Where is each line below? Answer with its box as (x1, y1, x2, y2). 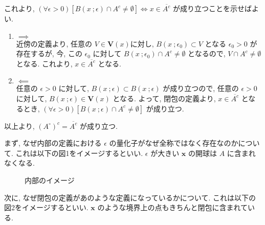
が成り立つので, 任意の (163, 83, 239, 94)
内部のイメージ (25, 174, 75, 185)
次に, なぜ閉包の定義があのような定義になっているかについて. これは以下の (4, 192, 256, 202)
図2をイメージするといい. (4, 202, 89, 213)
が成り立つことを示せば (173, 3, 252, 13)
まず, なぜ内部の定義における (4, 138, 102, 148)
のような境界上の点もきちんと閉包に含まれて (97, 202, 248, 213)
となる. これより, (16, 58, 73, 69)
